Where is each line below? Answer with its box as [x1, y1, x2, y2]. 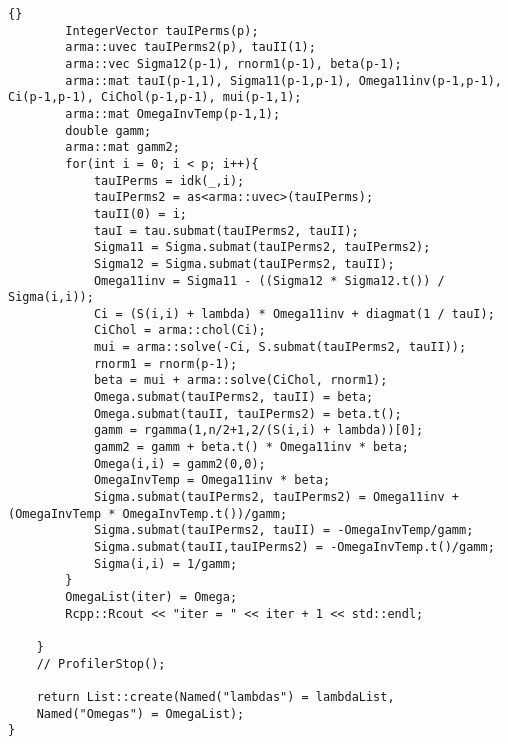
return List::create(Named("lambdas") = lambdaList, [36, 689, 395, 704]
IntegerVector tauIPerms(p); [65, 23, 259, 38]
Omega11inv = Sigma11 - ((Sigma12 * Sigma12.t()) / [93, 273, 445, 288]
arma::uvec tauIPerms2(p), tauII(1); [65, 40, 316, 55]
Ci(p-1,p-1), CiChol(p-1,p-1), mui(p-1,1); [8, 90, 302, 105]
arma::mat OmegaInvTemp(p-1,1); [65, 106, 281, 121]
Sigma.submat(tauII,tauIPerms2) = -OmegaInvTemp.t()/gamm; [93, 540, 495, 554]
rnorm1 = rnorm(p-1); [93, 356, 238, 371]
